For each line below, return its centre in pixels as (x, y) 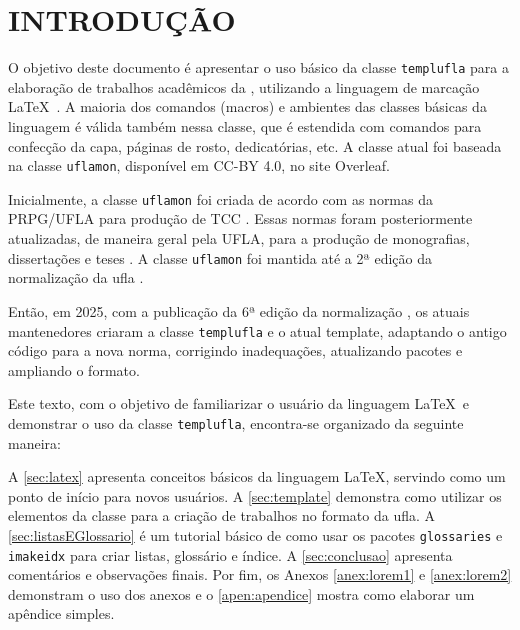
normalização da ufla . (76, 277)
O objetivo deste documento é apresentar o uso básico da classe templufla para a (258, 67)
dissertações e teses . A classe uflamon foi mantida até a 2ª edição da (220, 257)
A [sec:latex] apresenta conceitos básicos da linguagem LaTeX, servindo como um (257, 476)
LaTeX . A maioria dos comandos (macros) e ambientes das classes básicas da (247, 106)
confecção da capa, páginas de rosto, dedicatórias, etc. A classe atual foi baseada (255, 145)
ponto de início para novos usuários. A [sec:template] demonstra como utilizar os (255, 495)
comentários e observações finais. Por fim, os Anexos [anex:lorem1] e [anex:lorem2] (260, 574)
